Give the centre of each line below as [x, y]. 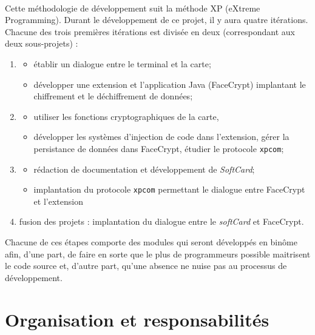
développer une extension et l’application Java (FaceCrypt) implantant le [170, 84]
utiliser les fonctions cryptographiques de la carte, [126, 116]
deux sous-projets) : [42, 43]
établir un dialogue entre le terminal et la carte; [122, 63]
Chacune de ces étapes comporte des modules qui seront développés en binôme [151, 242]
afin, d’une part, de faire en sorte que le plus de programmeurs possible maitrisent [158, 254]
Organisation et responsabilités [137, 319]
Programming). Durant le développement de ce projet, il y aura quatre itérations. [157, 20]
